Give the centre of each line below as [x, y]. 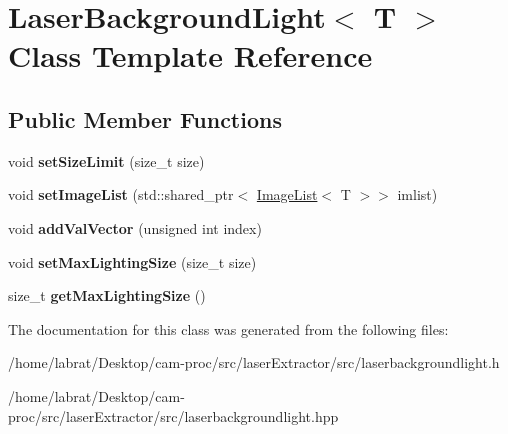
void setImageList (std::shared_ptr [121, 194]
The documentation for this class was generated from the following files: [228, 328]
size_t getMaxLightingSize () [107, 295]
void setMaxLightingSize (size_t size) [132, 261]
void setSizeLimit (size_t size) [106, 160]
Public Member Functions [145, 118]
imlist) [417, 194]
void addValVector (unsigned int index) [135, 227]
